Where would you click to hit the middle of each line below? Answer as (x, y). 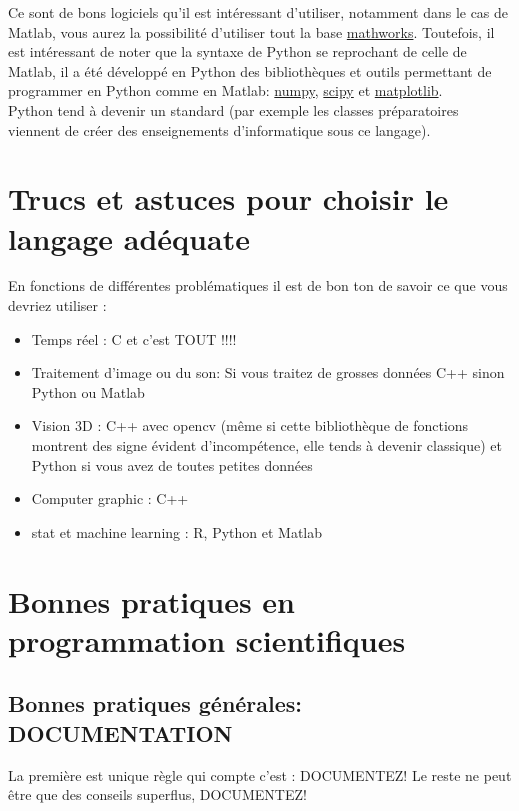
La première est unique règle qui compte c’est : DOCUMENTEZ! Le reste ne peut (260, 774)
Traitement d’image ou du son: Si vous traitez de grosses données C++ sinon (268, 372)
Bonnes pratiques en (151, 600)
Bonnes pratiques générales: (155, 703)
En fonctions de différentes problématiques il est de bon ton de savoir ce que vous (258, 285)
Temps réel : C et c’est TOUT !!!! (134, 338)
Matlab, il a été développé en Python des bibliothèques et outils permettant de (250, 70)
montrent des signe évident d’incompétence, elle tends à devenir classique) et (266, 445)
